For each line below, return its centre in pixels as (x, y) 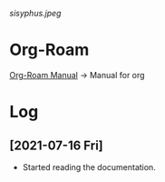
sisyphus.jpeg (35, 13)
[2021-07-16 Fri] (57, 145)
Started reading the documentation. (89, 167)
